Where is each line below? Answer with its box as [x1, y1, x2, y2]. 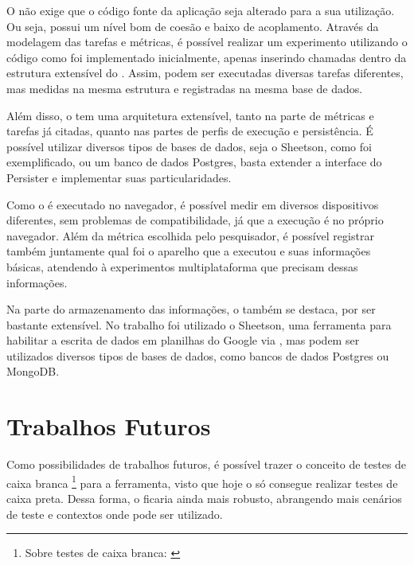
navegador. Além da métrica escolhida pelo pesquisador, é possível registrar [6, 227, 374, 244]
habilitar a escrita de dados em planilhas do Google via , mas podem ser [6, 332, 360, 349]
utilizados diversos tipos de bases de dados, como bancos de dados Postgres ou [6, 347, 389, 364]
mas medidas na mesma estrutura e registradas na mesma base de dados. [6, 80, 363, 96]
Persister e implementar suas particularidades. [6, 169, 232, 185]
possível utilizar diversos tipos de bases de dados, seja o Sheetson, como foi [6, 138, 372, 154]
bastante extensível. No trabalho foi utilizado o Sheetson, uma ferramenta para [6, 316, 392, 333]
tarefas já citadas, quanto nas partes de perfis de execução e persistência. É [6, 123, 373, 139]
